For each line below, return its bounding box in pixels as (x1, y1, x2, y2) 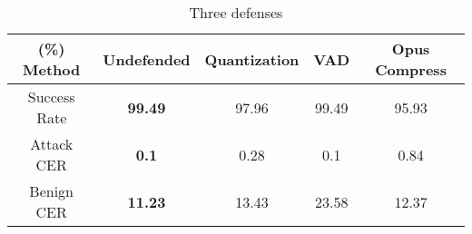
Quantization (204, 48, 300, 70)
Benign (29, 180, 74, 201)
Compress (375, 59, 447, 80)
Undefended (103, 48, 191, 70)
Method (23, 59, 81, 80)
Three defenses (189, 2, 283, 23)
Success (27, 86, 75, 107)
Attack (30, 133, 74, 154)
